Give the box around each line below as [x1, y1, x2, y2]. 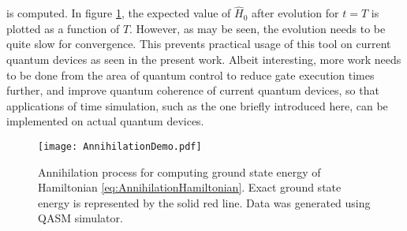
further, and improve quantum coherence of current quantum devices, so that [6, 82, 379, 99]
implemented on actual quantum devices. [6, 113, 204, 129]
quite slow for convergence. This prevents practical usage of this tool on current [6, 35, 391, 52]
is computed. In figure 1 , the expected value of [6, 5, 231, 21]
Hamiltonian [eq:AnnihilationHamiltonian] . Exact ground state [38, 179, 342, 196]
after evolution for [252, 5, 339, 21]
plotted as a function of [6, 20, 120, 36]
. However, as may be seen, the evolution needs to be [129, 20, 386, 36]
